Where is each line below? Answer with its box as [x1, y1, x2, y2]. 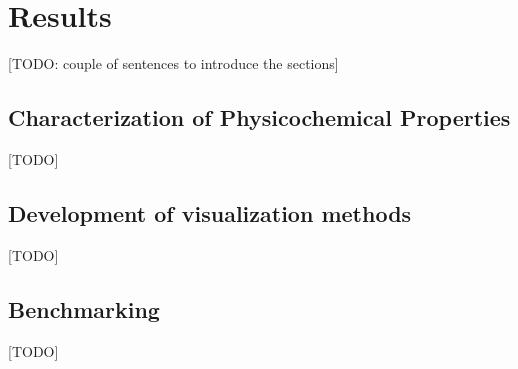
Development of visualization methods [8, 197, 412, 228]
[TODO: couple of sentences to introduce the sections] [8, 53, 339, 74]
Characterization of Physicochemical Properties [8, 102, 511, 133]
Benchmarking [8, 293, 160, 324]
